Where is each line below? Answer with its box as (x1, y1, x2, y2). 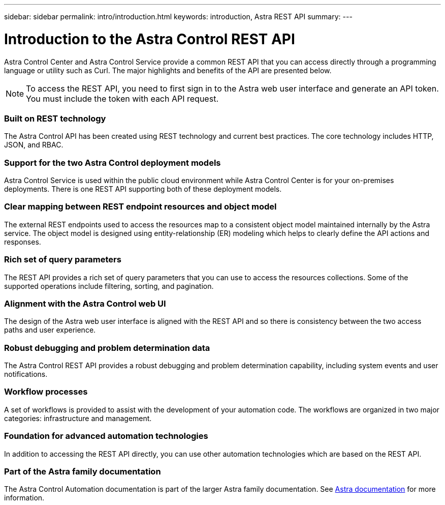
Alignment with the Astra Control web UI (4, 298, 166, 309)
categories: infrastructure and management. (4, 413, 152, 423)
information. (4, 493, 45, 502)
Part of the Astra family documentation (4, 466, 161, 477)
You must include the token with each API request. (26, 93, 218, 104)
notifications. (4, 370, 48, 378)
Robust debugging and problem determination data (4, 342, 210, 353)
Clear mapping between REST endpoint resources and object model (4, 201, 277, 212)
